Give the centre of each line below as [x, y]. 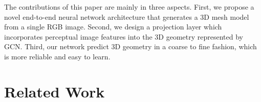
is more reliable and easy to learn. [57, 56]
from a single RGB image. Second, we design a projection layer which [113, 27]
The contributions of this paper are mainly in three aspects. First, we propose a [129, 7]
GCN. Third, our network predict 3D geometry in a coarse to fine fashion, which [130, 46]
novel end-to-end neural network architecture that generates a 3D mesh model [127, 16]
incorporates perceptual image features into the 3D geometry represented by [124, 36]
